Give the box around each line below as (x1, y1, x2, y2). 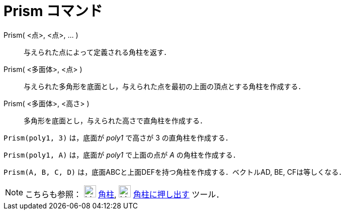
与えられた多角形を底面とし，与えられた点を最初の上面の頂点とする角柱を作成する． (24, 82, 305, 91)
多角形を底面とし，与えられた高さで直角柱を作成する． (24, 116, 207, 125)
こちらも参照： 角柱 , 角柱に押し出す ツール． (25, 189, 224, 199)
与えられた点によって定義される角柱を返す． (24, 47, 171, 56)
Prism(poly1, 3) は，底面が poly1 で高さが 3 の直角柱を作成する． (4, 133, 232, 142)
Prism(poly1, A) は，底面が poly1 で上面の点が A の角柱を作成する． (4, 150, 240, 159)
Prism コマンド (4, 3, 103, 20)
